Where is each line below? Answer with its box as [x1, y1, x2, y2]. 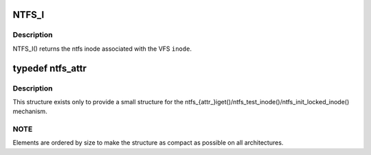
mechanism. [12, 107, 47, 116]
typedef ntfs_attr [12, 62, 87, 74]
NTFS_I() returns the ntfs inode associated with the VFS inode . [12, 45, 192, 53]
